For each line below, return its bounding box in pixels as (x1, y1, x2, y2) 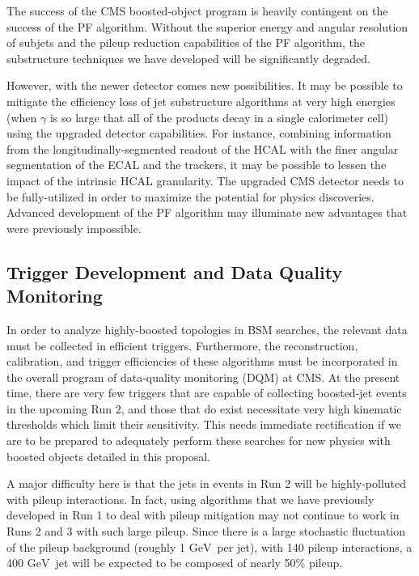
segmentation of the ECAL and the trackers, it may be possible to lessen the (6, 156, 387, 173)
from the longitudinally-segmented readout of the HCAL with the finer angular (6, 140, 399, 157)
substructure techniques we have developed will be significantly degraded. (6, 49, 370, 66)
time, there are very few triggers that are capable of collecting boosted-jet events (6, 384, 407, 401)
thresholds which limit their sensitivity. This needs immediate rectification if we (6, 416, 401, 433)
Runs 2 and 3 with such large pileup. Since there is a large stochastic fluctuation (6, 523, 406, 540)
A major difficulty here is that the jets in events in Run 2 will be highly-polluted (6, 475, 407, 492)
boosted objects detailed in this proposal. (6, 447, 210, 464)
